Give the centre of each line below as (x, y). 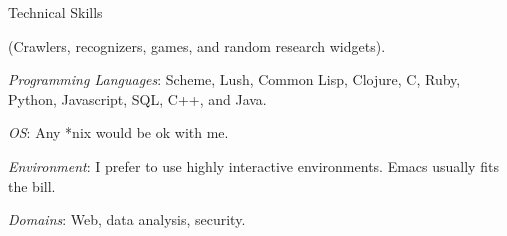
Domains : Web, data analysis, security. (127, 219)
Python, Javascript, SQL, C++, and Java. (137, 98)
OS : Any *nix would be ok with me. (118, 132)
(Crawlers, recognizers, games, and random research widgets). (197, 45)
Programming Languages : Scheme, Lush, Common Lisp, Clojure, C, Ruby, (234, 79)
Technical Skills (55, 12)
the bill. (32, 185)
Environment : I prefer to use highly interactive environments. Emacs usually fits (253, 165)
